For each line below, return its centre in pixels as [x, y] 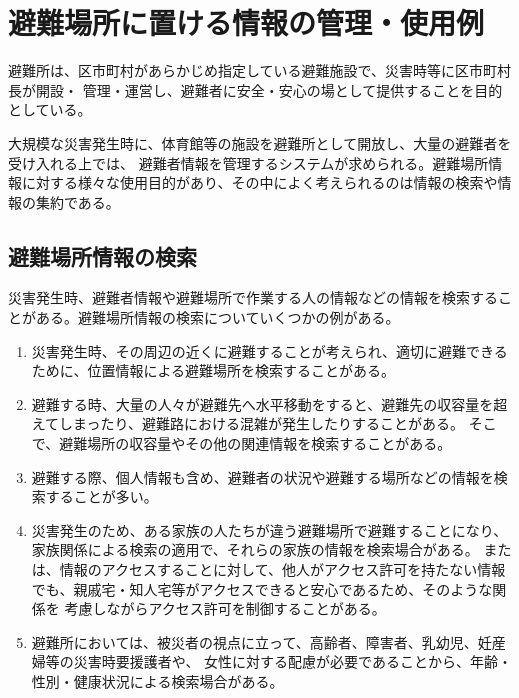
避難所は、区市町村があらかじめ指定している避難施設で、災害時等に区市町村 [260, 70]
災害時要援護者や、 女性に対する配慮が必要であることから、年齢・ [292, 661]
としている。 [50, 109]
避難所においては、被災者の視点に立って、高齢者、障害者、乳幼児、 [254, 641]
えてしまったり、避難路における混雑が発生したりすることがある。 [247, 423]
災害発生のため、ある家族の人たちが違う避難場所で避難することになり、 [269, 529]
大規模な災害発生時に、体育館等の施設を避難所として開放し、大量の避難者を [260, 142]
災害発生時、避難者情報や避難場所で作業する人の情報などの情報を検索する [253, 297]
